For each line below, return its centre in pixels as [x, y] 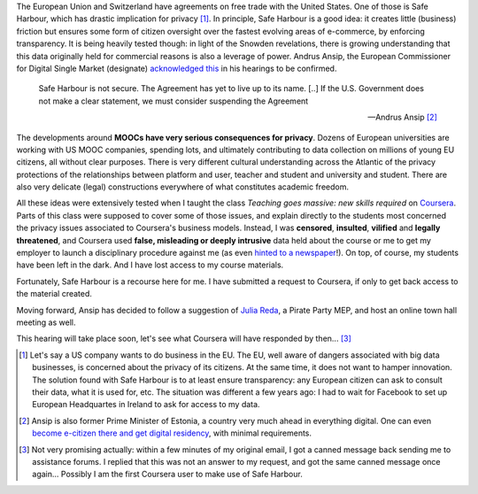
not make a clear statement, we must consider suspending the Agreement [173, 101]
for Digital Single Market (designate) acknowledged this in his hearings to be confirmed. [177, 68]
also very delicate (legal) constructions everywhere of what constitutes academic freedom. [183, 187]
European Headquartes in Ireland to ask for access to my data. [146, 405]
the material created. [54, 294]
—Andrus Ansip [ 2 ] [402, 117]
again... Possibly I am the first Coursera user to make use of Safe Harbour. [167, 475]
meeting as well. [46, 322]
